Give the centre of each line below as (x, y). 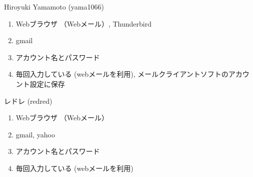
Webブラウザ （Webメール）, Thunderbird (83, 23)
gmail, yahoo (35, 134)
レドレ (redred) (28, 101)
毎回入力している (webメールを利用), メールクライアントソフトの (122, 74)
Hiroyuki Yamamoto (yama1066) (54, 7)
